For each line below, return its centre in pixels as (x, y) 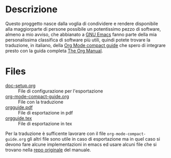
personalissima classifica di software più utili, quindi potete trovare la (78, 40)
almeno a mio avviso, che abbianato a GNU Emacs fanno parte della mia (81, 34)
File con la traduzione (41, 102)
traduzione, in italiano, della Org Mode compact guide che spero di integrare (86, 45)
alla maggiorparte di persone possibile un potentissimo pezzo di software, (83, 29)
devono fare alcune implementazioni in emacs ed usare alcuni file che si (81, 144)
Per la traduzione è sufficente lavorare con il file (56, 133)
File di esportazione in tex (45, 123)
